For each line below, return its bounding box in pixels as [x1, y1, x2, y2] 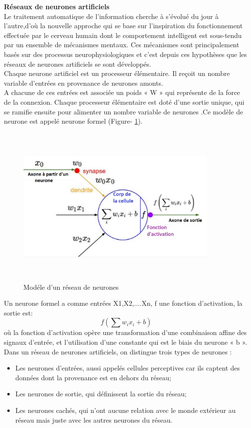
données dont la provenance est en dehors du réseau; [15, 372, 171, 382]
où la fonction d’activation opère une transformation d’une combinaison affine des [4, 327, 247, 337]
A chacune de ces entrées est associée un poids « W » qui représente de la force [4, 87, 240, 97]
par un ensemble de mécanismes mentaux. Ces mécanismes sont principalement [4, 39, 239, 50]
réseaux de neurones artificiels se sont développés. [4, 58, 151, 69]
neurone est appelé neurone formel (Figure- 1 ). [4, 116, 143, 126]
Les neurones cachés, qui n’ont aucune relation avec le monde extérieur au [15, 405, 236, 415]
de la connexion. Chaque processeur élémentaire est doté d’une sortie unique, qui [4, 96, 245, 107]
